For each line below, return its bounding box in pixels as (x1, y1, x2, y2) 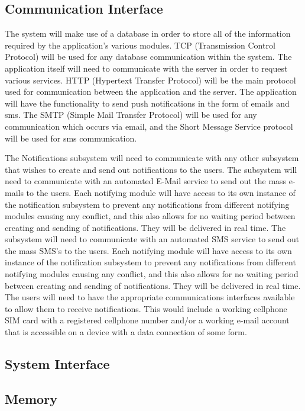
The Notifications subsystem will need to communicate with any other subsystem (5, 152, 299, 164)
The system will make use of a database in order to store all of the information (5, 27, 291, 40)
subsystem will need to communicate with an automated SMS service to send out (5, 233, 300, 245)
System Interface (5, 355, 110, 373)
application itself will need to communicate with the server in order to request (5, 62, 288, 74)
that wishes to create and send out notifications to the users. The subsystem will (5, 163, 297, 175)
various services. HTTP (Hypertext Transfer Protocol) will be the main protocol (5, 73, 296, 86)
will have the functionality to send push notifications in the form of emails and (5, 97, 290, 109)
